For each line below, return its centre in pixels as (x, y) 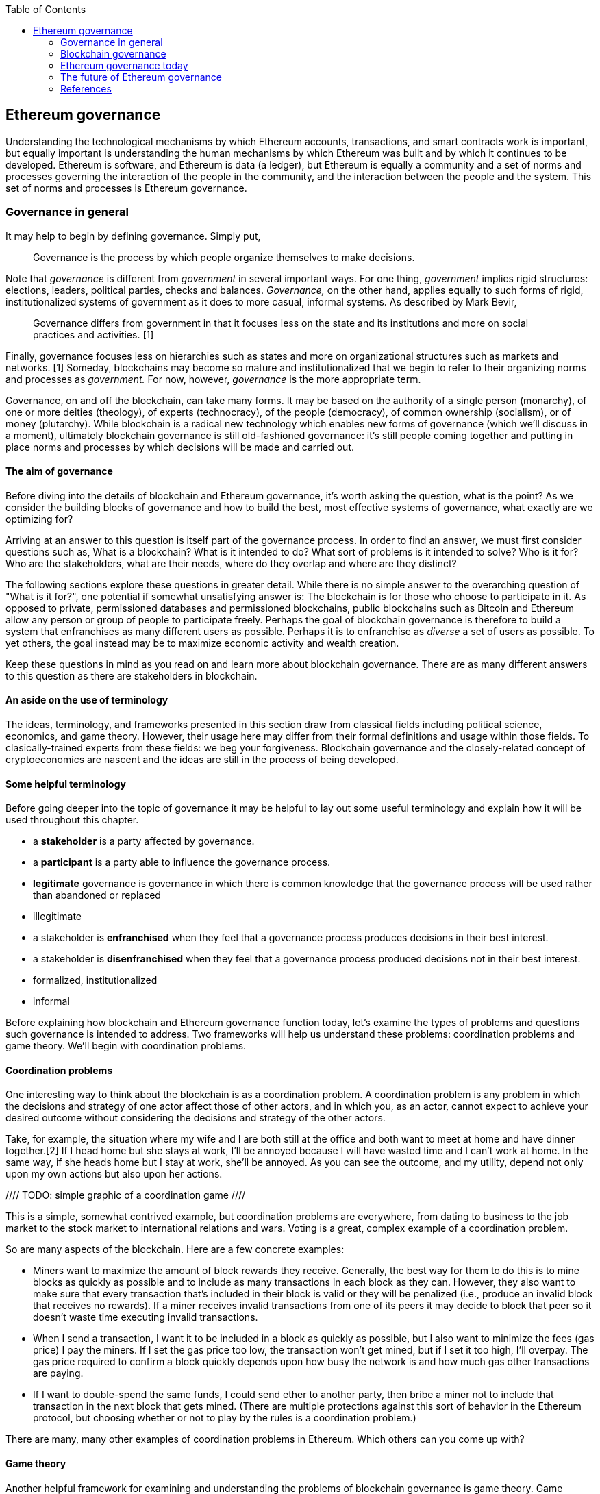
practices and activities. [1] (93, 334)
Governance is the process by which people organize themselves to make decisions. (224, 257)
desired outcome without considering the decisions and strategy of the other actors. (196, 1118)
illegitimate (58, 917)
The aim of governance (59, 471)
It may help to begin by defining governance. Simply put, (133, 236)
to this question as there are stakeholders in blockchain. (132, 675)
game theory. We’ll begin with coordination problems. (126, 1046)
